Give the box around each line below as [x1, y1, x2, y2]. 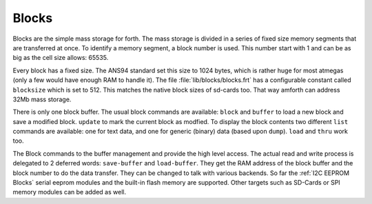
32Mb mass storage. [12, 95, 72, 103]
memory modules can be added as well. [12, 188, 127, 196]
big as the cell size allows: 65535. [12, 54, 109, 62]
